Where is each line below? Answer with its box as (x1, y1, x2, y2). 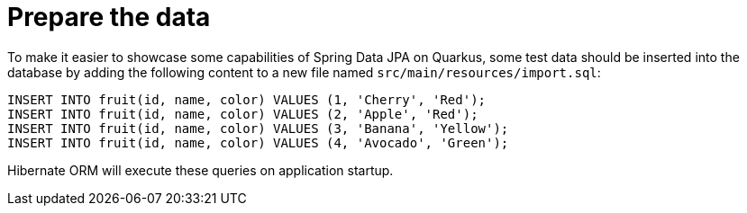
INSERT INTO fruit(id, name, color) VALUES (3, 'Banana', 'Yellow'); (7, 120, 509, 136)
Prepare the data (7, 2, 211, 32)
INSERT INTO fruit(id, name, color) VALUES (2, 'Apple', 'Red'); (7, 106, 478, 121)
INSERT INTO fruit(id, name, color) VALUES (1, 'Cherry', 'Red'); (7, 92, 487, 107)
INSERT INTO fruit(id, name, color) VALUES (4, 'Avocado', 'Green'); (7, 135, 509, 150)
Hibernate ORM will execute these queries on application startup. (7, 162, 394, 178)
